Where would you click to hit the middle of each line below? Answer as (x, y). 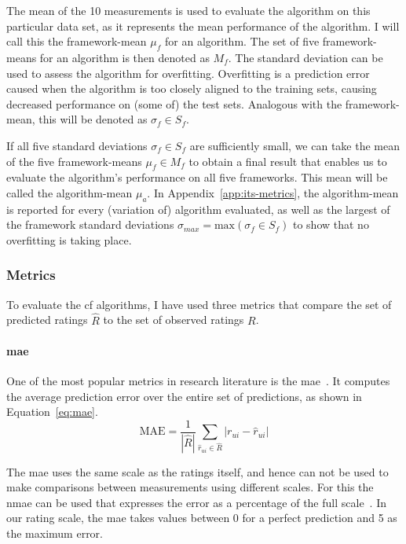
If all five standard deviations (77, 145)
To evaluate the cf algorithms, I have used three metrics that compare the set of (199, 304)
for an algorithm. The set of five (242, 41)
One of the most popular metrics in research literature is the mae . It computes (198, 380)
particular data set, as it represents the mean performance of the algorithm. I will (203, 26)
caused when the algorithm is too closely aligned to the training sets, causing (192, 88)
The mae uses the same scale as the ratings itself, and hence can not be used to (198, 471)
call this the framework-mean (77, 41)
